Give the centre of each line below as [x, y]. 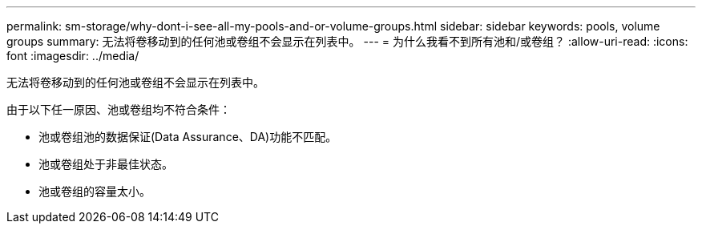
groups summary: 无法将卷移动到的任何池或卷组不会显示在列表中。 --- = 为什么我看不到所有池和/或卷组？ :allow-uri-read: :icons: [347, 41]
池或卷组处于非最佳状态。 [106, 164]
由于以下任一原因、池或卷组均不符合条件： [119, 109]
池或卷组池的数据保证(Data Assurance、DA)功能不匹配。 [188, 137]
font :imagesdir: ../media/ [73, 56]
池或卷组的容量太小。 [95, 191]
